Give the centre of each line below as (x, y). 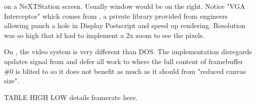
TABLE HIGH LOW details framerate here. (71, 97)
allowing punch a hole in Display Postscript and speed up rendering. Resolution (125, 25)
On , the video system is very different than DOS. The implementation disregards (128, 52)
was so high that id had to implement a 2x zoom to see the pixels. (104, 35)
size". (12, 81)
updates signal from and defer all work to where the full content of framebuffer (124, 61)
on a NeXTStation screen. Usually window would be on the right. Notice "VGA (125, 6)
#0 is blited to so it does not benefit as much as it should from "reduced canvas (125, 71)
